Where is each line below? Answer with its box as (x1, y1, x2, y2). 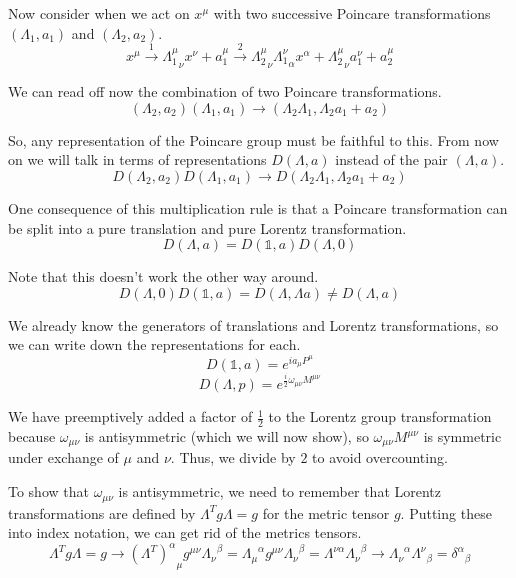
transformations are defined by (8, 502, 196, 523)
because (8, 426, 56, 447)
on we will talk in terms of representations (8, 149, 267, 170)
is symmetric (423, 426, 502, 447)
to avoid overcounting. (312, 447, 448, 468)
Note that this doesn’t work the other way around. (8, 266, 319, 287)
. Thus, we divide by (170, 447, 296, 468)
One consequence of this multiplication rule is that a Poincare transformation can (8, 197, 508, 218)
